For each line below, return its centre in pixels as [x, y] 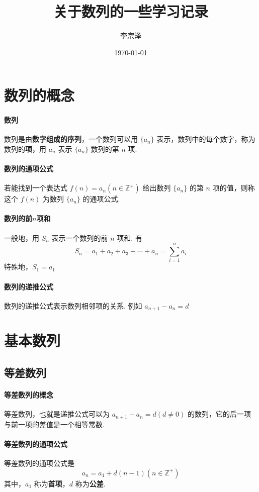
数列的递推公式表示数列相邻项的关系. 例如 [73, 305]
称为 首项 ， [52, 483]
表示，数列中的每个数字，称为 [206, 139]
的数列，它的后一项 [219, 414]
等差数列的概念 [29, 394]
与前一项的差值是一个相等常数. [54, 424]
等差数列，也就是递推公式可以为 [57, 414]
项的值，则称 [234, 188]
